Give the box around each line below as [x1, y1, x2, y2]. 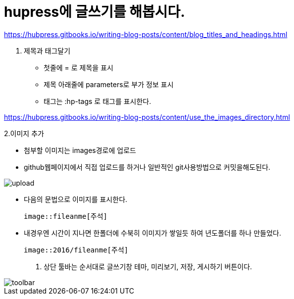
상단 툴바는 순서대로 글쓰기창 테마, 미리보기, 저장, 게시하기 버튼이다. [44, 262, 252, 271]
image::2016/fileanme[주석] [24, 246, 129, 254]
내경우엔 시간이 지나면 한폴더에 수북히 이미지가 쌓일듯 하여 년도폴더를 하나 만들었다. [24, 228, 281, 237]
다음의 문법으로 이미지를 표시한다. [24, 195, 128, 203]
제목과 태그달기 [24, 46, 71, 55]
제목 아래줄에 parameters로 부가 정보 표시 [44, 80, 174, 89]
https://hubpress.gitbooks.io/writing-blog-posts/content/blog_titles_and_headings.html [4, 30, 288, 39]
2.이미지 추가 [4, 129, 44, 138]
